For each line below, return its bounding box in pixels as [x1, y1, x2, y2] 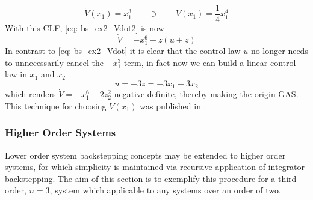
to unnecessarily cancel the [5, 56, 104, 68]
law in [5, 68, 27, 80]
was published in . [140, 99, 206, 112]
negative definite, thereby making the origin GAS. [114, 88, 299, 100]
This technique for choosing [5, 99, 107, 112]
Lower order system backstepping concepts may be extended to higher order [5, 148, 286, 161]
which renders [5, 88, 56, 100]
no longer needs [250, 44, 308, 57]
